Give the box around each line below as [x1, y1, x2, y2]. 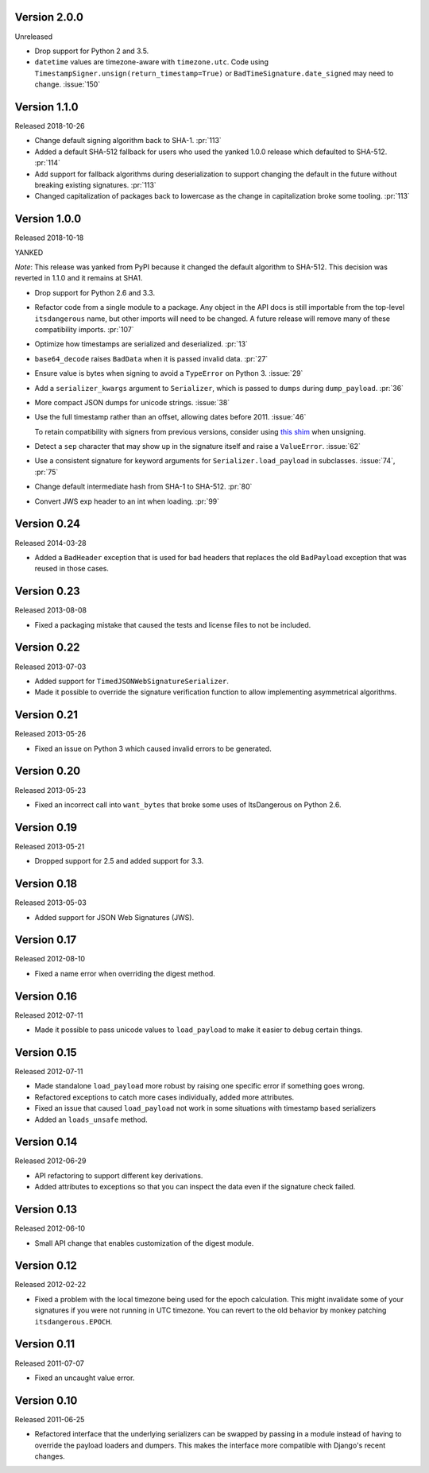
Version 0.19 [14, 821, 78, 834]
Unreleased [14, 32, 53, 41]
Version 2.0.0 [14, 10, 83, 24]
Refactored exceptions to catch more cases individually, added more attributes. [34, 1092, 295, 1102]
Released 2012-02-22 [14, 1280, 87, 1289]
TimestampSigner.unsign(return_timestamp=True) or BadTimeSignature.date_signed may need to [34, 68, 394, 78]
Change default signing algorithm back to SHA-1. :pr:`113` [34, 136, 222, 145]
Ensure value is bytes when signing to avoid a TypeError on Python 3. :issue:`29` [34, 369, 303, 378]
